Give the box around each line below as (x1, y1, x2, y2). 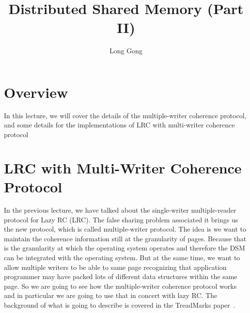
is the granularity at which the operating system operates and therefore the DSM (4, 243, 245, 253)
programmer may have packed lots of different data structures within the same (4, 271, 237, 282)
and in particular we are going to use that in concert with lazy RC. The (4, 290, 218, 300)
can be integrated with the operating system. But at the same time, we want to (4, 252, 240, 262)
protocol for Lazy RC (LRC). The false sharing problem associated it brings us (4, 214, 238, 224)
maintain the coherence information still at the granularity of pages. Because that (4, 233, 247, 243)
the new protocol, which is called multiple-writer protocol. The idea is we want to (4, 224, 246, 234)
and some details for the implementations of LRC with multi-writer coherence (4, 120, 235, 130)
